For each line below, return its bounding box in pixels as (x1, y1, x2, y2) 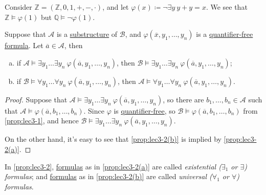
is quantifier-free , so (114, 105, 175, 116)
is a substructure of (56, 29, 118, 39)
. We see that (206, 2, 248, 12)
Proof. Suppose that (5, 94, 68, 104)
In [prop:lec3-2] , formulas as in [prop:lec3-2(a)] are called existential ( (5, 161, 221, 171)
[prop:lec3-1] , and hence (5, 115, 79, 126)
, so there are (163, 94, 204, 104)
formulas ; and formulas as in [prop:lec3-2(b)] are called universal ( (5, 171, 212, 182)
